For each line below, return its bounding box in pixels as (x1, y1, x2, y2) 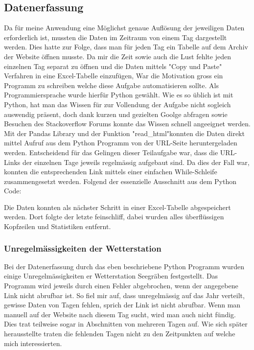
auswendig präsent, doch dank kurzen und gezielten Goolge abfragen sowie (4, 109, 228, 119)
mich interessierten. (4, 338, 62, 348)
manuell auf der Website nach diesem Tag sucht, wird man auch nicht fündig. (4, 309, 236, 319)
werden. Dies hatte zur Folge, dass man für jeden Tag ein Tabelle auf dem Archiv (4, 42, 248, 52)
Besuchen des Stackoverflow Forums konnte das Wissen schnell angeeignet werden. (4, 118, 251, 129)
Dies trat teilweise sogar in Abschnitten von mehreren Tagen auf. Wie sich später (4, 319, 248, 329)
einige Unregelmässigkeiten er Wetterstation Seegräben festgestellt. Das (4, 271, 218, 281)
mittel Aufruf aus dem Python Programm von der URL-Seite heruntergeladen (4, 138, 237, 148)
